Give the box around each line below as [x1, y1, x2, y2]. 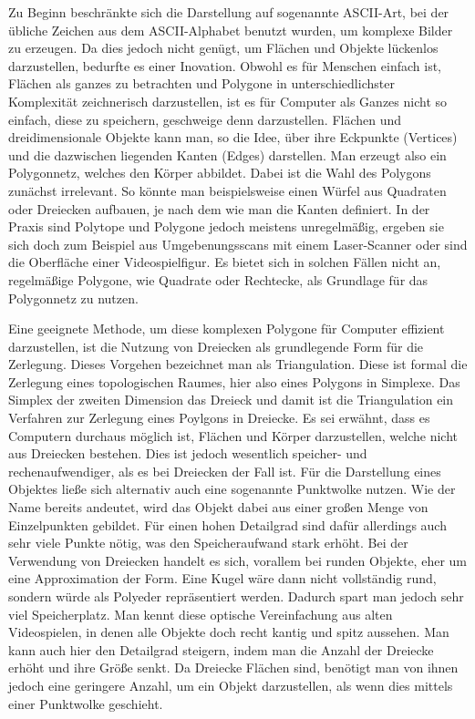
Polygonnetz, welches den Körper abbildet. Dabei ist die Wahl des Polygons [8, 163, 431, 182]
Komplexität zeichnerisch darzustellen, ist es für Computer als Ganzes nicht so [8, 91, 448, 110]
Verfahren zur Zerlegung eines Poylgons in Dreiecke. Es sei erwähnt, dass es [8, 408, 430, 427]
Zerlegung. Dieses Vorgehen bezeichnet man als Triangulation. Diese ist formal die [8, 354, 468, 374]
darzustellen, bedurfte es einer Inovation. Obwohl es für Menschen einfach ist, [8, 56, 441, 75]
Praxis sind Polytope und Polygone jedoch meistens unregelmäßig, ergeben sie [8, 217, 444, 236]
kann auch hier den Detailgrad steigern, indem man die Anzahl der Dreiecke [8, 640, 434, 659]
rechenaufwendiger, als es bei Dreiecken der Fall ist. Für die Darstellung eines [8, 461, 441, 480]
